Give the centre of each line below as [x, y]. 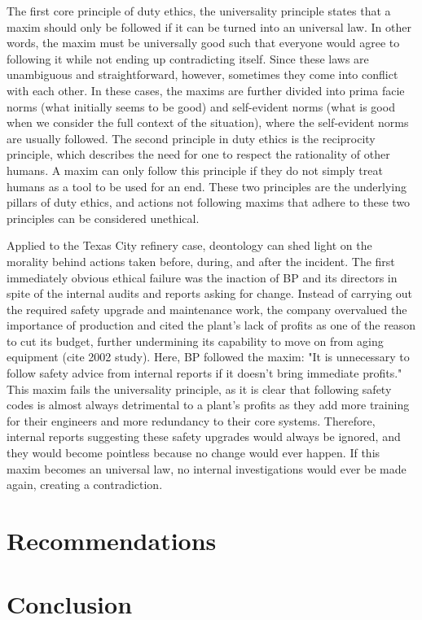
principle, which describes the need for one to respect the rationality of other [198, 154]
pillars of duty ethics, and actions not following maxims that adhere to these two [209, 202]
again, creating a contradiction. [85, 485]
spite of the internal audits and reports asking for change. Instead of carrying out [210, 293]
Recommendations [112, 540]
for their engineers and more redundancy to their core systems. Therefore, [191, 420]
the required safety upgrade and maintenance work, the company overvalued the [207, 309]
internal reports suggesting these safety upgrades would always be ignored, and [204, 437]
